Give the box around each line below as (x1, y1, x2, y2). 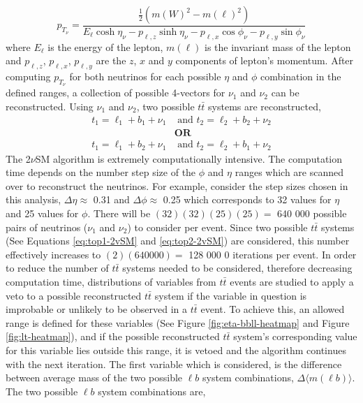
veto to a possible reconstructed (6, 288, 142, 302)
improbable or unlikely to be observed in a (6, 302, 187, 316)
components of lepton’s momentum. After (175, 53, 354, 68)
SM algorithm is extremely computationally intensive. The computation (35, 151, 343, 166)
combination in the (260, 69, 341, 84)
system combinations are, (98, 383, 206, 398)
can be (271, 85, 299, 100)
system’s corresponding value (233, 329, 357, 344)
